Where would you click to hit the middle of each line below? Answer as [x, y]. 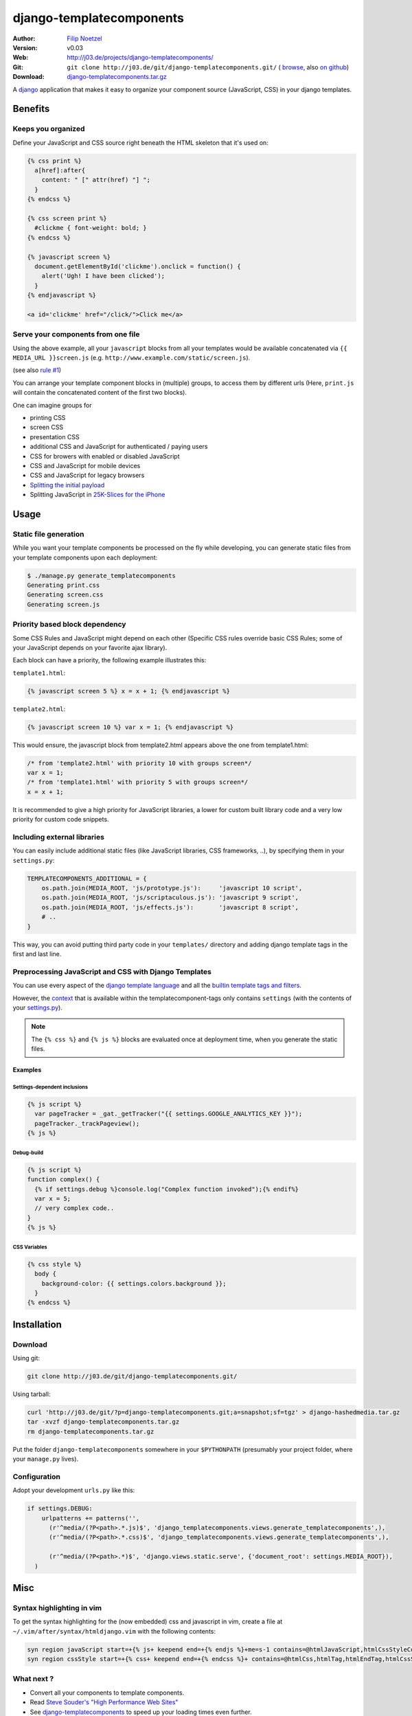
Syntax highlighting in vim [57, 1608]
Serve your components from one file [76, 334]
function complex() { [64, 1180]
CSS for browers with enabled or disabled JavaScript [105, 456]
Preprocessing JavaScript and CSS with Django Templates [112, 971]
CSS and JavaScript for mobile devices [85, 465]
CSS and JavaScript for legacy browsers [87, 475]
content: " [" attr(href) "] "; [96, 180]
